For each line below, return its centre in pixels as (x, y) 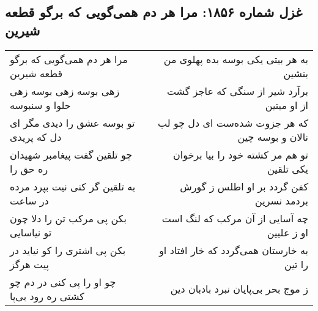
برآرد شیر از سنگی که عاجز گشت (237, 91)
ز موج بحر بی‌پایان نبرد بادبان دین (239, 289)
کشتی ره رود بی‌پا (47, 296)
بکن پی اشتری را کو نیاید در (68, 250)
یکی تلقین (288, 168)
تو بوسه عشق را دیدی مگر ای (72, 122)
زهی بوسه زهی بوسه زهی (65, 91)
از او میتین (287, 105)
